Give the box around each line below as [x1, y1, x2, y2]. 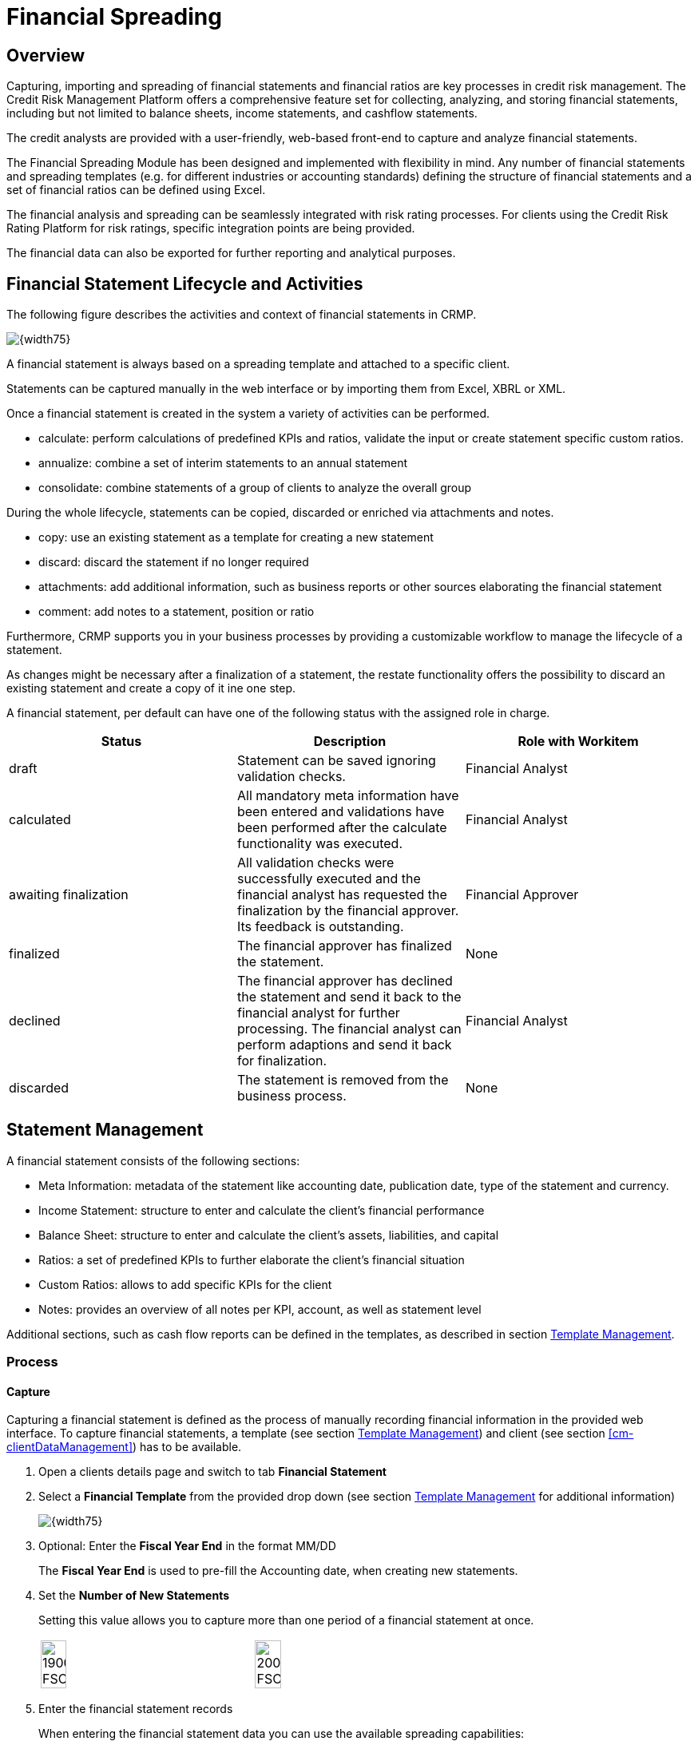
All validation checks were [236, 855, 395, 871]
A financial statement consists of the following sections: [6, 1153, 300, 1168]
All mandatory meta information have [236, 787, 459, 804]
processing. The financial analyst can [236, 1021, 462, 1037]
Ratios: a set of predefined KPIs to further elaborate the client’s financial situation [38, 1252, 465, 1267]
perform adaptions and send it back [236, 1037, 452, 1053]
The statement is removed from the [236, 1072, 449, 1089]
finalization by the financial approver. [236, 902, 459, 919]
